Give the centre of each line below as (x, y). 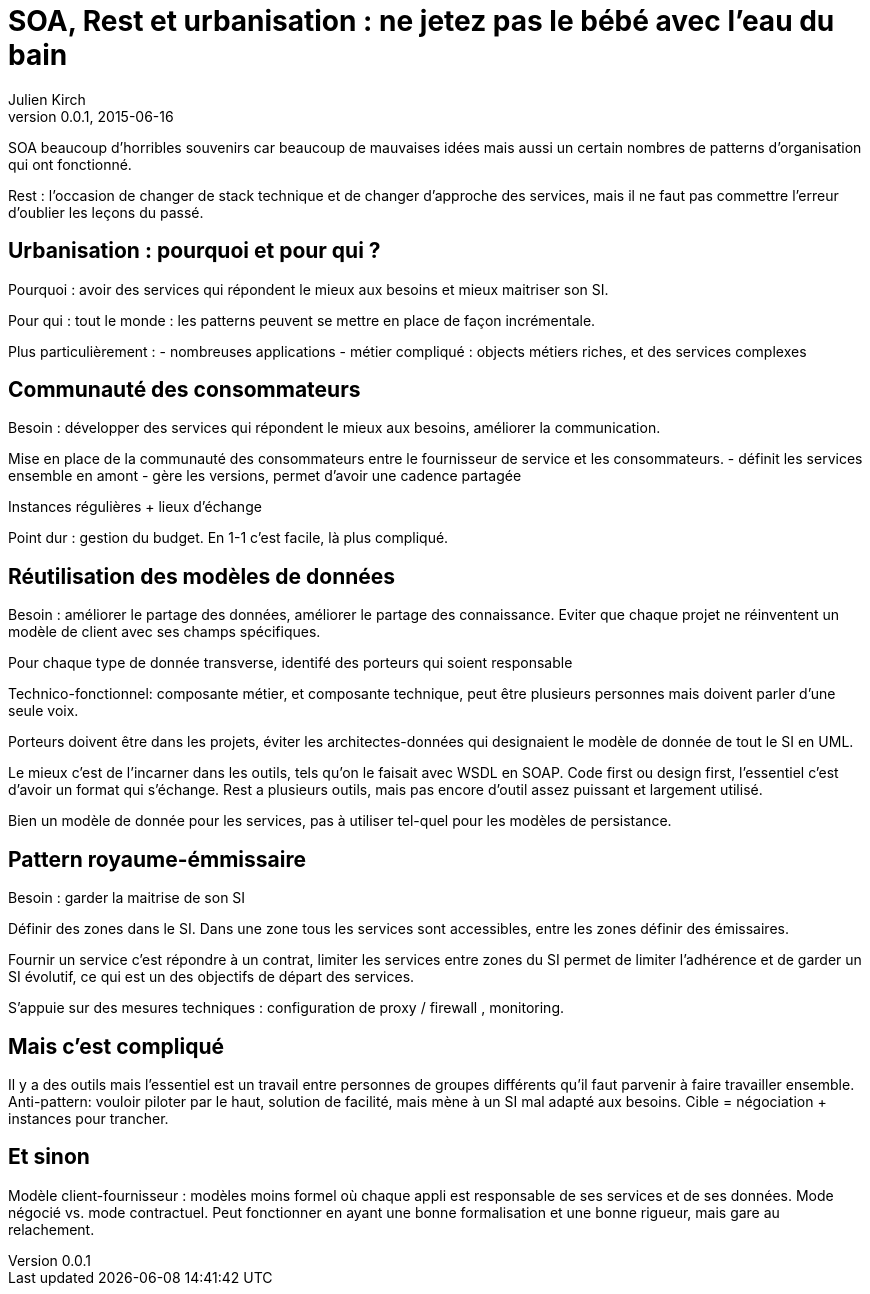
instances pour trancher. (88, 1118)
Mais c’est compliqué (116, 1046)
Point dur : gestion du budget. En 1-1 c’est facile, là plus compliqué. (228, 538)
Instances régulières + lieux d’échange (135, 507)
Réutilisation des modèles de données (202, 576)
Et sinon (49, 1157)
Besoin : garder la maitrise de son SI (127, 898)
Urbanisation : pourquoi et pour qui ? (194, 251)
